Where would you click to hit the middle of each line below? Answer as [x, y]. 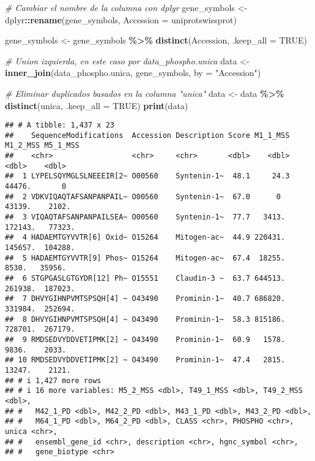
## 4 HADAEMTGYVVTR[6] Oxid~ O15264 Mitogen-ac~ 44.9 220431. [145, 238]
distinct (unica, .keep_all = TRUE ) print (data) [97, 105]
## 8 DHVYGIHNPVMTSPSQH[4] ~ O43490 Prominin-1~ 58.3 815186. [145, 319]
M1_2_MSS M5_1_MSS [42, 146]
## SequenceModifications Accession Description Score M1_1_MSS [147, 135]
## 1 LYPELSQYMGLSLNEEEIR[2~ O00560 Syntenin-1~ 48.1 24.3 [147, 176]
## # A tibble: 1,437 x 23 [60, 125]
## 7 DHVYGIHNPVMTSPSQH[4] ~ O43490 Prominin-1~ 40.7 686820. [145, 299]
